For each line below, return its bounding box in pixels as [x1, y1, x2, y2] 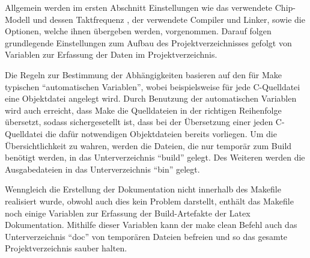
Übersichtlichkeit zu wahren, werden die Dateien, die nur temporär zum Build [5, 139, 292, 152]
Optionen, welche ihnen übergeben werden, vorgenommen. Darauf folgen [5, 25, 272, 37]
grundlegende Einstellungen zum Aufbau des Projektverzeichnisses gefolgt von [5, 36, 292, 49]
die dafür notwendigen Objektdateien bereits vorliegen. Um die [45, 127, 277, 140]
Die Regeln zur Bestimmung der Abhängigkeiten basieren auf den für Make [5, 68, 282, 81]
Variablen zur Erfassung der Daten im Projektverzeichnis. [5, 48, 217, 61]
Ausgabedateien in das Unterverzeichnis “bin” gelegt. [5, 162, 200, 175]
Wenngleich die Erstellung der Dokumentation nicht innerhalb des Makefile [5, 183, 281, 195]
